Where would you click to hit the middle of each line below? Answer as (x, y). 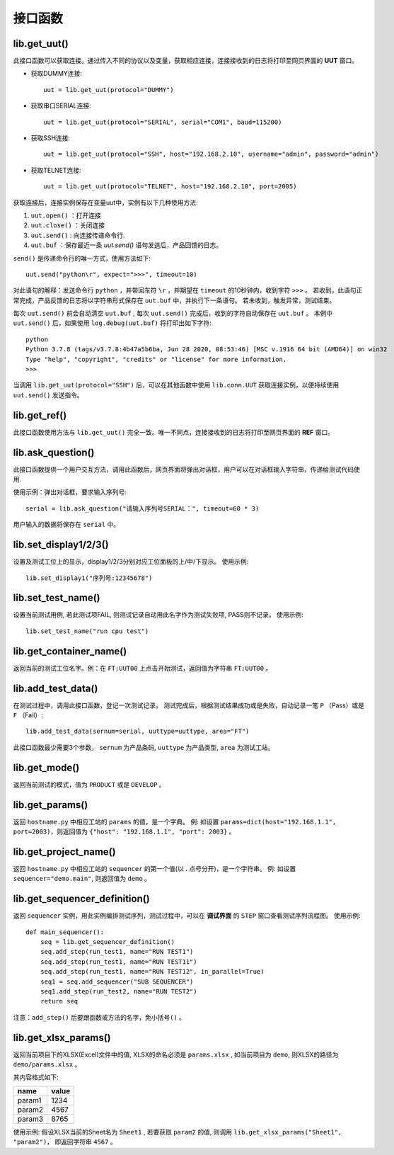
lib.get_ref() (40, 415)
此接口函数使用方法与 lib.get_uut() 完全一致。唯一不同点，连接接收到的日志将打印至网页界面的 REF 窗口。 (174, 432)
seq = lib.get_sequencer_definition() (108, 941)
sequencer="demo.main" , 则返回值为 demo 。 (82, 879)
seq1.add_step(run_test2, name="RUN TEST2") (118, 991)
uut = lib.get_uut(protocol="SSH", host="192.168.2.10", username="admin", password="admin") (211, 154)
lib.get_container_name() (70, 651)
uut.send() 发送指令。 (48, 395)
